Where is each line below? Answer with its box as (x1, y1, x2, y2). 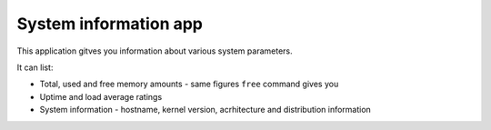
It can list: (16, 62, 54, 73)
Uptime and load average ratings (39, 91, 163, 102)
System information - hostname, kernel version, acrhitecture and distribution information (39, 105, 372, 115)
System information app (16, 14, 204, 34)
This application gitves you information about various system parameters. (16, 45, 293, 56)
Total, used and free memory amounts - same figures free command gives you (39, 78, 339, 90)
